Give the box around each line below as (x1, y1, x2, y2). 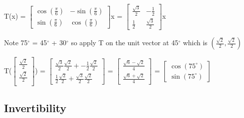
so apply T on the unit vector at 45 (71, 37, 179, 48)
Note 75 (4, 37, 28, 48)
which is (183, 37, 208, 48)
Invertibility (4, 100, 67, 115)
